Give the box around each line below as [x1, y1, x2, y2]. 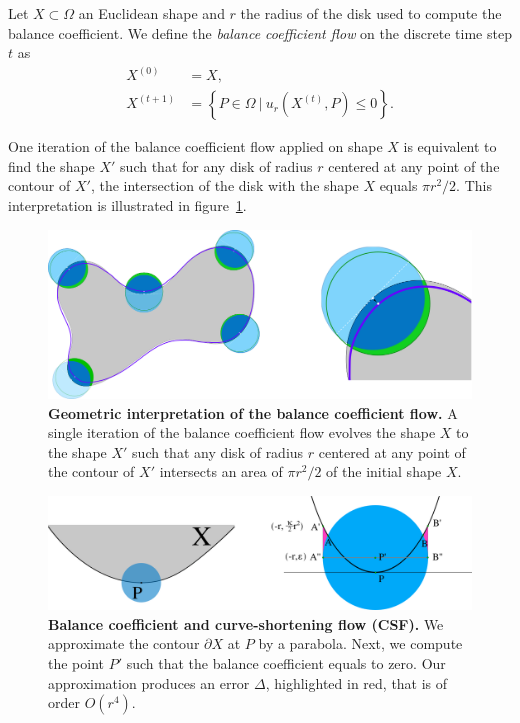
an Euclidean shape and [78, 3, 225, 23]
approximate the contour [48, 633, 200, 654]
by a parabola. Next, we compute [258, 633, 463, 654]
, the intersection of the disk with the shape [90, 175, 359, 196]
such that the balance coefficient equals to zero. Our [126, 653, 446, 674]
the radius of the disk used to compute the [240, 3, 502, 23]
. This [456, 175, 492, 196]
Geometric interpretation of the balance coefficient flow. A [48, 402, 458, 423]
